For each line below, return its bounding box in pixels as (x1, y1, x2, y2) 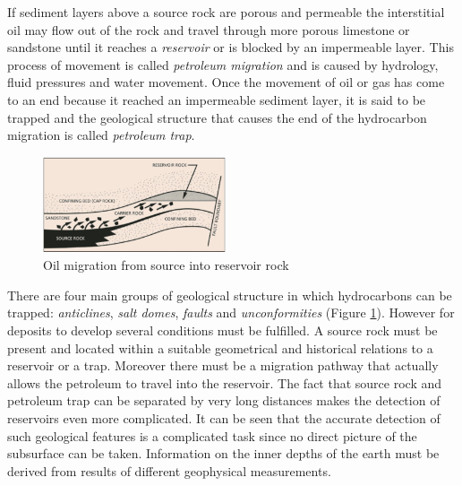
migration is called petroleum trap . (7, 126, 195, 144)
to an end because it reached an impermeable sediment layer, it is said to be (7, 90, 426, 108)
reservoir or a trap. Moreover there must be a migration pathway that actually (7, 356, 439, 375)
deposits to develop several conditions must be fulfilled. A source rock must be (7, 321, 438, 340)
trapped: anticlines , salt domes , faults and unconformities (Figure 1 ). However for (7, 303, 455, 322)
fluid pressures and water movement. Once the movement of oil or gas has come (7, 73, 445, 91)
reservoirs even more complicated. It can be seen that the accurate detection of (7, 409, 441, 428)
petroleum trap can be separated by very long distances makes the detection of (7, 391, 441, 410)
